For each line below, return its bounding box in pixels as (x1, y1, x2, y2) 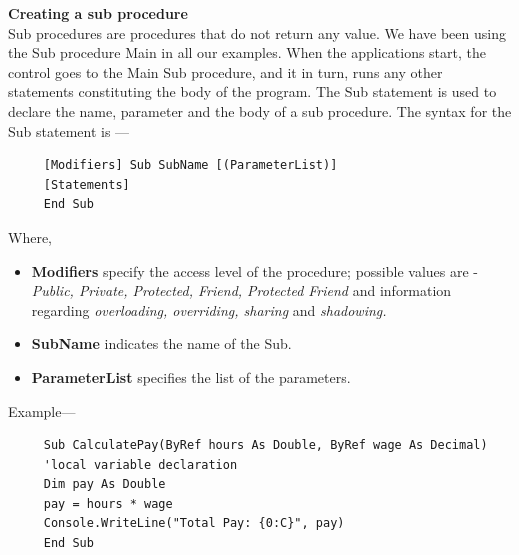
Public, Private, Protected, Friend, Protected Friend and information (31, 280, 452, 301)
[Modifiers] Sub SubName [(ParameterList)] (43, 158, 338, 173)
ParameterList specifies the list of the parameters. (31, 366, 351, 387)
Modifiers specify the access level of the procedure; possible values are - (31, 260, 478, 281)
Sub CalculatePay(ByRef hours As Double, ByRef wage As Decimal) (43, 438, 488, 453)
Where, (8, 226, 52, 247)
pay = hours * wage (43, 496, 173, 511)
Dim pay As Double (43, 477, 166, 492)
